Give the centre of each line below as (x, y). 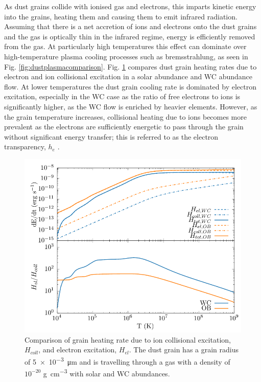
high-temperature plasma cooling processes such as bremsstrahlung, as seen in (126, 56)
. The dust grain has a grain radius (184, 350)
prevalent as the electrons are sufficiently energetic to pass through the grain (124, 127)
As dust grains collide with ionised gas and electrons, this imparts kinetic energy (130, 6)
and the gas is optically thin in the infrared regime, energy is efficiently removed (130, 36)
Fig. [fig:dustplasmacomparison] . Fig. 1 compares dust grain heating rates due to (130, 66)
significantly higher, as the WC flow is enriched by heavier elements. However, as (131, 106)
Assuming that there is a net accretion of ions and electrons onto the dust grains (130, 26)
